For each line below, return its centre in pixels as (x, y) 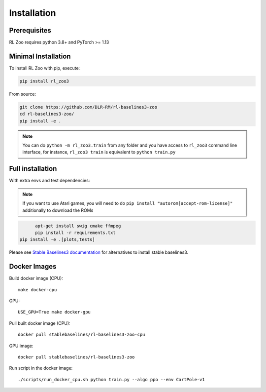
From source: (23, 94)
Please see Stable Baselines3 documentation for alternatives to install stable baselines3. (99, 252)
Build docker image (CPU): (36, 278)
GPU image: (21, 346)
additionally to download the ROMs (58, 210)
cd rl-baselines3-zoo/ (47, 114)
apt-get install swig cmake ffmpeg (78, 226)
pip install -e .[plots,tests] (57, 240)
